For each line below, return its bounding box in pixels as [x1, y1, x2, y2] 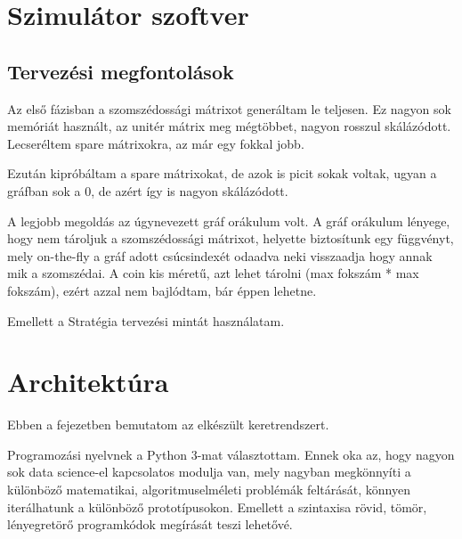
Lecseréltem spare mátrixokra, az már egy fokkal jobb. [7, 134, 304, 152]
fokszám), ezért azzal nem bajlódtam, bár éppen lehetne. [7, 281, 317, 299]
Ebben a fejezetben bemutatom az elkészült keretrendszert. [7, 415, 329, 434]
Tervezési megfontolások [7, 57, 234, 85]
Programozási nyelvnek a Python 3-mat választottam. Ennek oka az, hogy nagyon [7, 445, 455, 463]
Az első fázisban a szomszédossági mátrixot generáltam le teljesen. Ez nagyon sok [7, 99, 451, 118]
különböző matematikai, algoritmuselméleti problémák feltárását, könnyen [7, 480, 410, 499]
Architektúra [7, 363, 169, 400]
